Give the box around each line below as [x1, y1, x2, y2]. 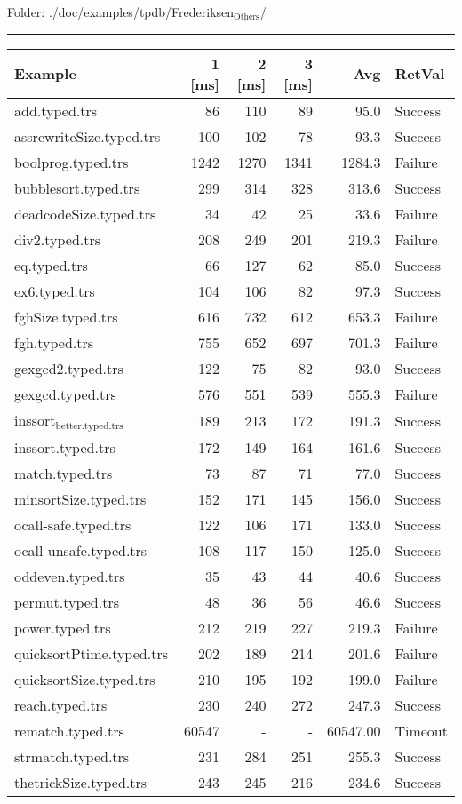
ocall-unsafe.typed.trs [14, 539, 147, 561]
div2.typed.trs [14, 228, 101, 250]
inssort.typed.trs [14, 436, 115, 458]
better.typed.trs [55, 420, 123, 431]
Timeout [394, 720, 448, 741]
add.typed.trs [14, 100, 98, 121]
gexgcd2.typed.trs [14, 357, 123, 378]
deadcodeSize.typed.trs [14, 203, 156, 224]
